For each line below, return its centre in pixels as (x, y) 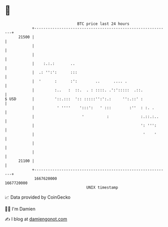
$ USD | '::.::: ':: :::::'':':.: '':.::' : (74, 99)
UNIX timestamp (102, 187)
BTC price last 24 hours (103, 24)
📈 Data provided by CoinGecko (38, 197)
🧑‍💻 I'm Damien (20, 209)
